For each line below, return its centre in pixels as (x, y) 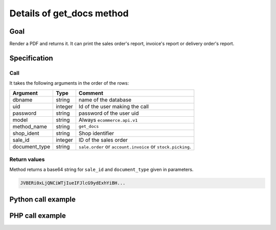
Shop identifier (96, 133)
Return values (27, 159)
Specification (31, 58)
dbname (22, 99)
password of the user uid (109, 113)
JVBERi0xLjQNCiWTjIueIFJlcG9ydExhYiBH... (73, 183)
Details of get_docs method (69, 13)
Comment (91, 93)
